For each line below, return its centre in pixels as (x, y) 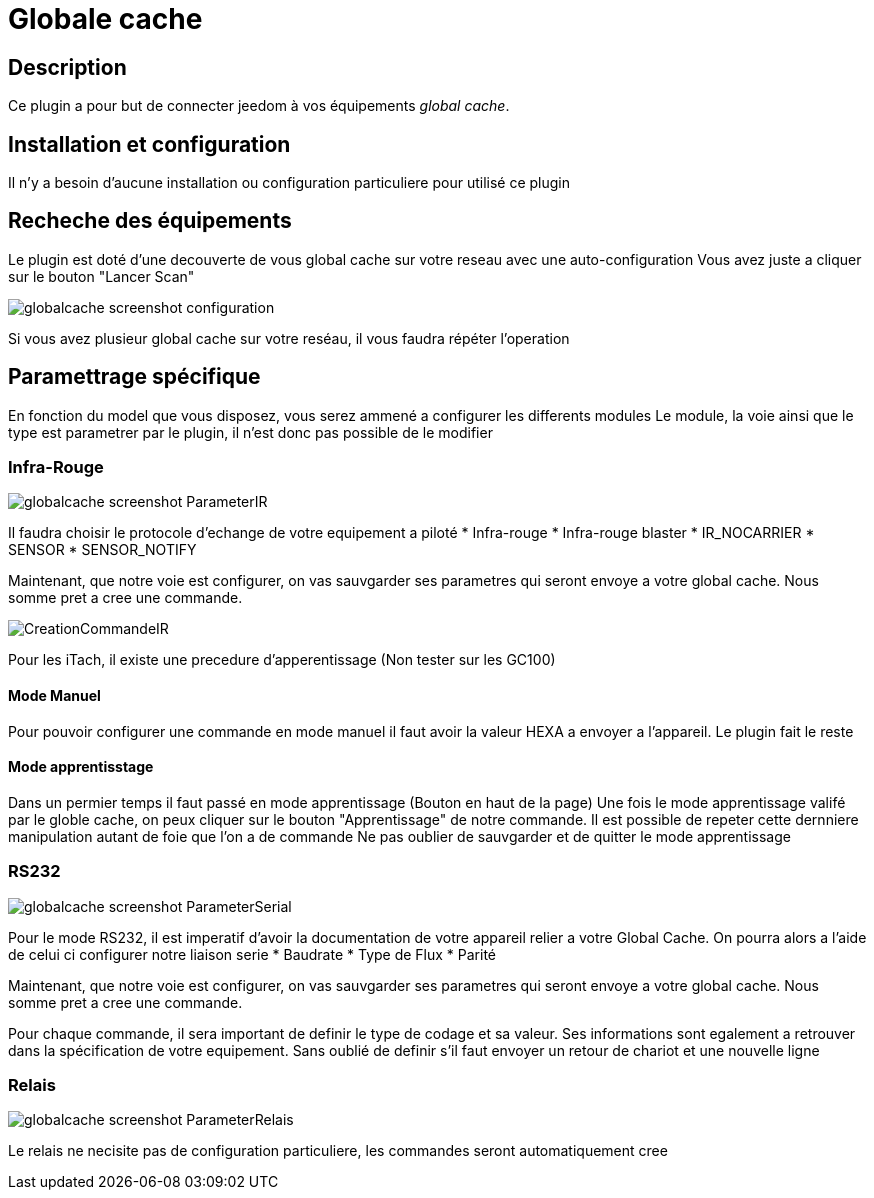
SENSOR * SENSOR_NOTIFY (102, 550)
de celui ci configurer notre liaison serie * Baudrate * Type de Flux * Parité (252, 954)
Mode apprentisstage (81, 767)
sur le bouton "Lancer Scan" (101, 276)
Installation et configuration (149, 144)
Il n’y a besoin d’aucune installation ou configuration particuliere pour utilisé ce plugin (289, 183)
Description (67, 67)
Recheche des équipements (150, 221)
